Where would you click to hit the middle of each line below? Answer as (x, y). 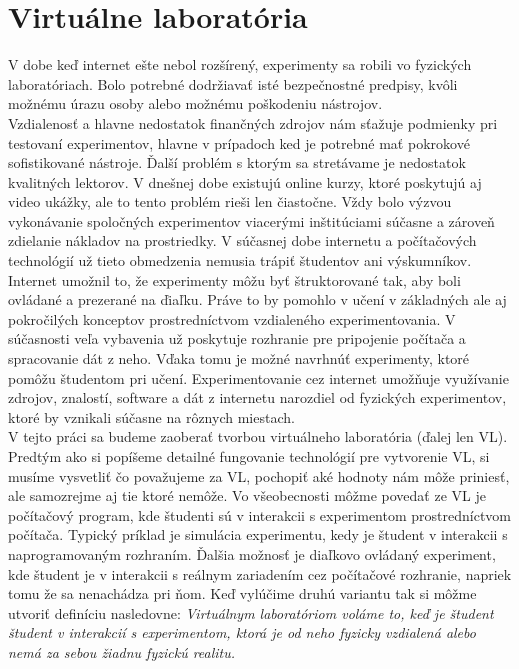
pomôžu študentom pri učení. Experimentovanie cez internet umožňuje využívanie (258, 377)
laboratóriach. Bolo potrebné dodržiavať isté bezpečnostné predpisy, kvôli (233, 83)
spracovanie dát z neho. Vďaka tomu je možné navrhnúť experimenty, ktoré (239, 358)
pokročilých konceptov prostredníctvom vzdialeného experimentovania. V (232, 318)
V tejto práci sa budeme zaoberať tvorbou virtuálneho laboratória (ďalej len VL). (258, 436)
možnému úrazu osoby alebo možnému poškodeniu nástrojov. (195, 103)
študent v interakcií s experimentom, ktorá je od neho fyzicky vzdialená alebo (242, 632)
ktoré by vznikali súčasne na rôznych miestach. (151, 416)
